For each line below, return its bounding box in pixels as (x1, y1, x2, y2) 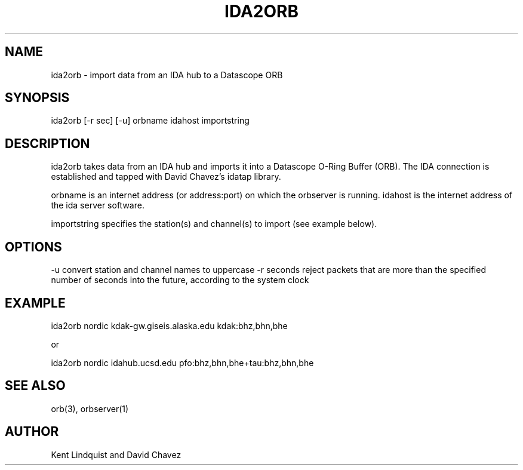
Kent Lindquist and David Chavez (51, 449, 181, 460)
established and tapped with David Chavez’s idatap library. (51, 171, 281, 182)
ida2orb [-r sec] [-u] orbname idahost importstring (51, 115, 250, 126)
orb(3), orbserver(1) (51, 403, 129, 414)
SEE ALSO (5, 378, 66, 394)
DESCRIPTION (5, 136, 90, 151)
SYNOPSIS (5, 90, 70, 106)
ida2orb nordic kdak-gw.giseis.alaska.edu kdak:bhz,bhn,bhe (51, 320, 288, 331)
